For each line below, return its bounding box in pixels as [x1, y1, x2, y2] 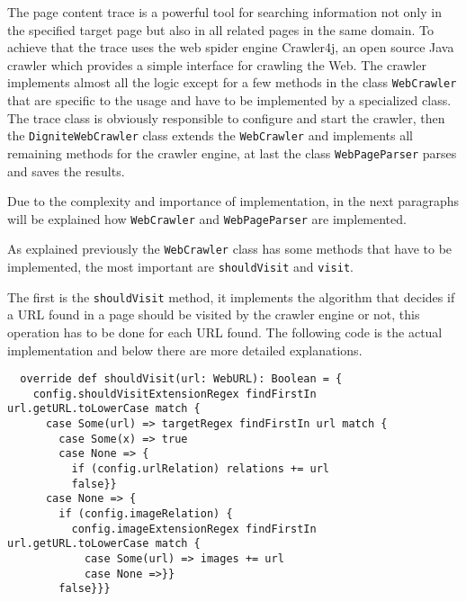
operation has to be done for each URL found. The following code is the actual [7, 322, 443, 341]
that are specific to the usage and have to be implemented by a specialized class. [7, 91, 452, 110]
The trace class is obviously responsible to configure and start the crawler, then [7, 108, 445, 127]
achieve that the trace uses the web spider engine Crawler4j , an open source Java [7, 38, 454, 57]
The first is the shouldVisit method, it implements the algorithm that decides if [7, 287, 455, 306]
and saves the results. [7, 161, 125, 180]
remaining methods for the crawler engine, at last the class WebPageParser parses [7, 143, 457, 162]
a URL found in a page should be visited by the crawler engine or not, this [7, 305, 420, 324]
